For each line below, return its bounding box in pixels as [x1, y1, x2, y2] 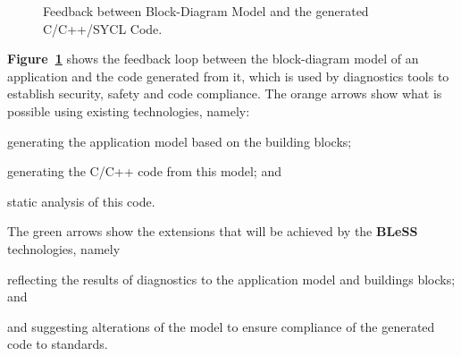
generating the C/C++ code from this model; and [7, 162, 281, 181]
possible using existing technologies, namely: [7, 101, 250, 120]
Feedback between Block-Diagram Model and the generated [43, 2, 369, 20]
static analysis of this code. [7, 191, 155, 210]
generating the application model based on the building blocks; [7, 131, 352, 150]
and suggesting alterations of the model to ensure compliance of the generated [7, 317, 435, 335]
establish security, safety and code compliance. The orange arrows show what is [7, 84, 442, 103]
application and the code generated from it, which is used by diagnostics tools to [7, 66, 449, 85]
